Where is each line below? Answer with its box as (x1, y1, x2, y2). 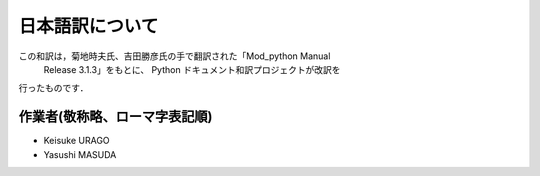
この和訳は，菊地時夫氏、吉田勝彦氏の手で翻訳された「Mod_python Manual (18, 50, 331, 62)
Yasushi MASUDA (43, 148, 117, 160)
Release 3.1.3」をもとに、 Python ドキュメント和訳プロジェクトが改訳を (43, 63, 341, 75)
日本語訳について (18, 15, 159, 37)
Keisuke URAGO (43, 135, 110, 147)
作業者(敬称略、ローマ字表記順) (18, 108, 213, 125)
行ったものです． (18, 82, 89, 94)
